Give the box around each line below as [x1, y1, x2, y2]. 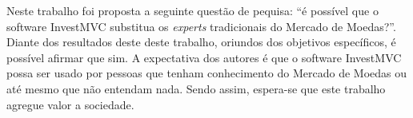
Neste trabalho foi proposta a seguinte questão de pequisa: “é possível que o [6, 2, 379, 18]
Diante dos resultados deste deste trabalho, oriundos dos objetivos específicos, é [6, 33, 396, 50]
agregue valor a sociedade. [6, 96, 134, 112]
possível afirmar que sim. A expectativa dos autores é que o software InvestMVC [6, 49, 402, 65]
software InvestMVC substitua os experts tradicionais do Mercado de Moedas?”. [6, 18, 396, 34]
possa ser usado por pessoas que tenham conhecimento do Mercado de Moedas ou [6, 65, 407, 81]
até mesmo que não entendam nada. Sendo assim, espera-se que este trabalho [6, 80, 386, 96]
